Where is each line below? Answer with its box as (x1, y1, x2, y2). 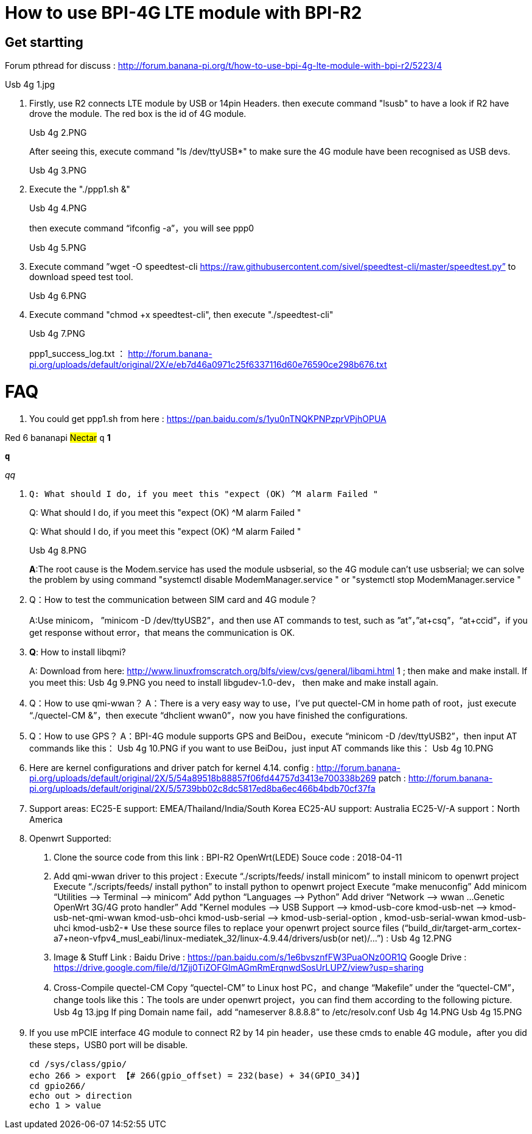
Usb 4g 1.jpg (5, 79, 55, 90)
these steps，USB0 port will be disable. (29, 1039, 188, 1050)
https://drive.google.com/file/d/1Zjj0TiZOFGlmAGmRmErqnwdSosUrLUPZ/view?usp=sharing (54, 962, 424, 973)
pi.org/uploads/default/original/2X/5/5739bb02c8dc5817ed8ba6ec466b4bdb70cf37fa (29, 783, 376, 794)
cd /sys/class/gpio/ (29, 1058, 127, 1069)
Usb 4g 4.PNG (29, 203, 87, 214)
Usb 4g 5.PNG (29, 242, 86, 253)
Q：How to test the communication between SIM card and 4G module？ (29, 594, 318, 605)
